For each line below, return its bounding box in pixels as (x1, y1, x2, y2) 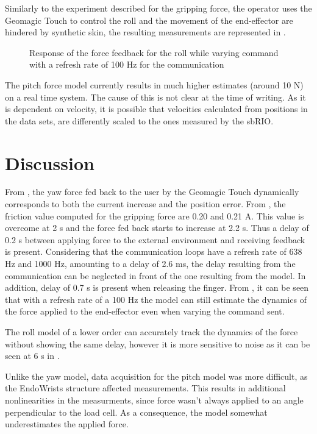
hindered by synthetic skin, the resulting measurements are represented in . (5, 26, 286, 38)
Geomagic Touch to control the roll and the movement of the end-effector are (5, 13, 293, 26)
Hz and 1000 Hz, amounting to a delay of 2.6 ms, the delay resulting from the (5, 257, 296, 270)
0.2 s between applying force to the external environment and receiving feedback (5, 233, 305, 246)
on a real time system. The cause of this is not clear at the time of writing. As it (5, 90, 306, 103)
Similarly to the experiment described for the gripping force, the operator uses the (5, 2, 312, 14)
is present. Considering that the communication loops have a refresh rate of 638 (5, 245, 302, 258)
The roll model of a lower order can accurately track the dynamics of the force (5, 325, 298, 338)
